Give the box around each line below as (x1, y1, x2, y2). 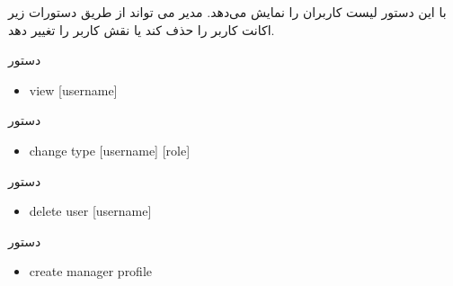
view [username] (29, 80, 118, 99)
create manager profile (29, 262, 153, 281)
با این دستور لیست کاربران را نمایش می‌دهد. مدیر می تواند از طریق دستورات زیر (8, 3, 447, 21)
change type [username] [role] (29, 140, 191, 159)
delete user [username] (29, 201, 152, 220)
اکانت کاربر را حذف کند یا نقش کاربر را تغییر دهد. (8, 20, 275, 39)
